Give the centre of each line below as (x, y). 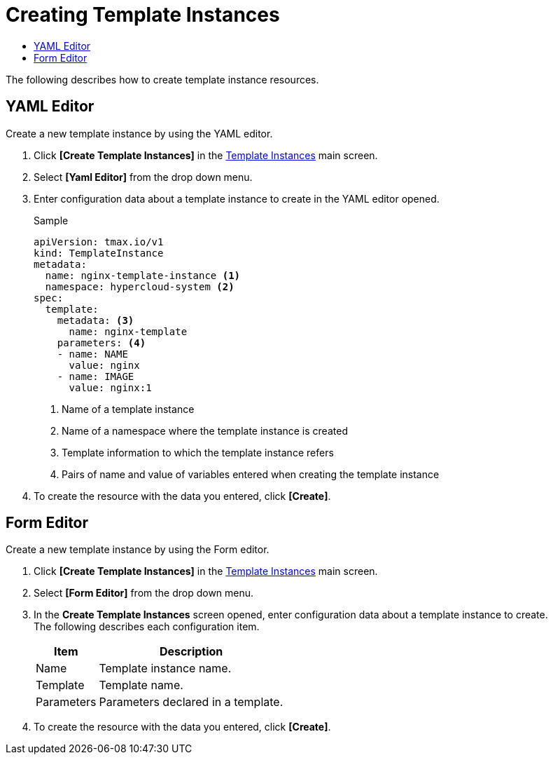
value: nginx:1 (110, 387)
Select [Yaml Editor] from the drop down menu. (143, 177)
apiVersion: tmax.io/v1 (99, 242)
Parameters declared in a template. (191, 702)
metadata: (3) (96, 320)
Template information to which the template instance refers (198, 452)
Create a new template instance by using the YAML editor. (139, 133)
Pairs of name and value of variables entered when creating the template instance (251, 474)
